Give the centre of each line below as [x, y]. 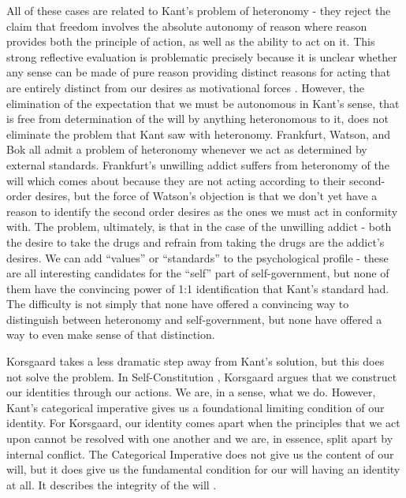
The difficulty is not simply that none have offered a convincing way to [178, 304]
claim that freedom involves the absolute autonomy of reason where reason [187, 26]
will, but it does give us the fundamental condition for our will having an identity [203, 469]
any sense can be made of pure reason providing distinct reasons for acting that [199, 72]
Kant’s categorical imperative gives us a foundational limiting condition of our [196, 407]
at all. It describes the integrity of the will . [112, 484]
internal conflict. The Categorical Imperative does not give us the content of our [200, 453]
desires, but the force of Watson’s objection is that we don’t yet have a [206, 196]
